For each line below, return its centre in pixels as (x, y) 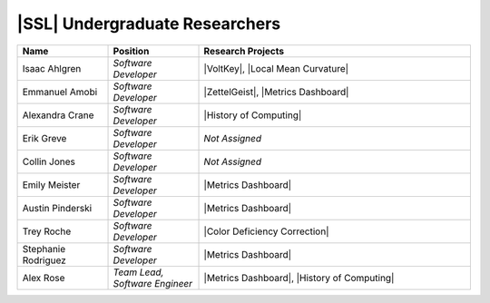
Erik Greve (44, 138)
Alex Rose (44, 278)
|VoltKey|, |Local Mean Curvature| (276, 68)
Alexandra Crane (58, 115)
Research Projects (244, 51)
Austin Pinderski (57, 208)
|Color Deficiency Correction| (266, 231)
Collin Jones (49, 161)
